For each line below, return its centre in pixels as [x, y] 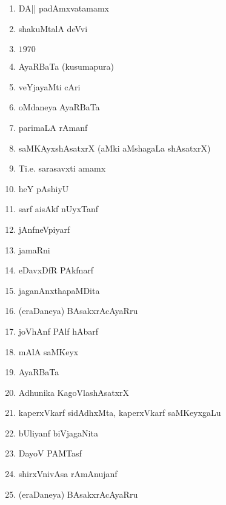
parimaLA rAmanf [53, 127]
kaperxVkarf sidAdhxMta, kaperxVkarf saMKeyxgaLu [120, 413]
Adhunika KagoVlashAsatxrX [74, 392]
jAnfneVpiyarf [44, 229]
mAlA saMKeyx [48, 351]
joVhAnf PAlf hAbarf [58, 331]
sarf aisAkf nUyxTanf [58, 209]
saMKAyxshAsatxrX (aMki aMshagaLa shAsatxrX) [115, 148]
